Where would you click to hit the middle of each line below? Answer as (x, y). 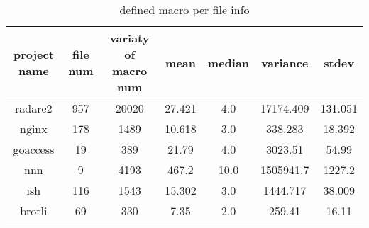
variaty (130, 38)
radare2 (34, 108)
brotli (34, 211)
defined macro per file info (184, 10)
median (228, 62)
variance (285, 62)
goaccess (34, 149)
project (33, 54)
